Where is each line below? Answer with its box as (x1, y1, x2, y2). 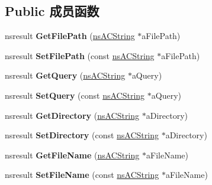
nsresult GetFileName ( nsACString (5, 148, 140, 161)
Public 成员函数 (5, 2, 99, 20)
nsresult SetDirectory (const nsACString (5, 129, 159, 141)
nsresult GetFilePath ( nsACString (5, 30, 135, 42)
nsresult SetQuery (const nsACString (5, 89, 145, 101)
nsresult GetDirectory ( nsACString (5, 109, 140, 121)
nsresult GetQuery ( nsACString (5, 69, 126, 82)
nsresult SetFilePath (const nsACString (5, 49, 155, 61)
